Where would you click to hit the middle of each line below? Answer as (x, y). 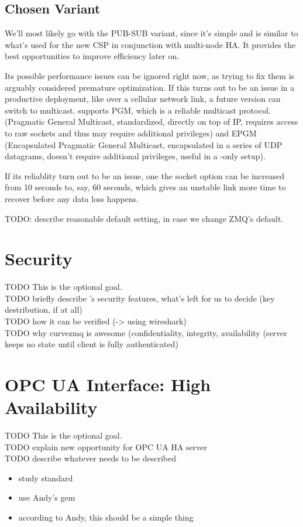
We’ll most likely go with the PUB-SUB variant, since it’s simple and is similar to (151, 33)
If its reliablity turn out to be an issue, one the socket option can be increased (145, 175)
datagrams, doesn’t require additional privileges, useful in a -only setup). (135, 156)
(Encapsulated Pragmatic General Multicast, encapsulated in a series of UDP (144, 144)
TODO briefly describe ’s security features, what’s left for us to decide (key (140, 298)
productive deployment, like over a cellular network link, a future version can (143, 99)
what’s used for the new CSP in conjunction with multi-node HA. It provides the (150, 44)
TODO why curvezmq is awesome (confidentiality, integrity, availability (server (146, 332)
